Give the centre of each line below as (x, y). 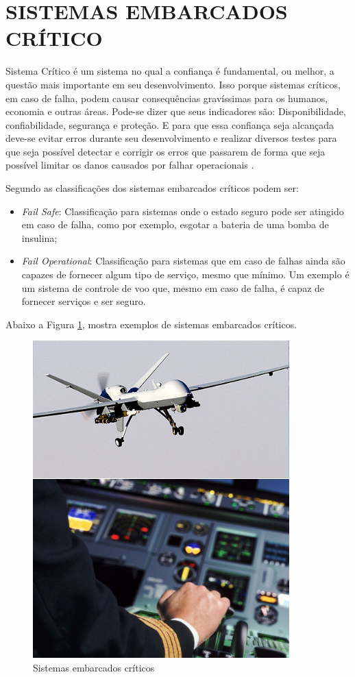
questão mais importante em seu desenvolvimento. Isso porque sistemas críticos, (173, 84)
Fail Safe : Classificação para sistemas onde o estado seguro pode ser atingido (183, 211)
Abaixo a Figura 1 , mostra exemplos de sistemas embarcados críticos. (151, 324)
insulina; (39, 237)
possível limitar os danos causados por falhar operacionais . (130, 165)
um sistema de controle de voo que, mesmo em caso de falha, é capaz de (173, 287)
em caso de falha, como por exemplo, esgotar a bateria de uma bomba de (175, 224)
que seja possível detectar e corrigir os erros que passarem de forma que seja (166, 151)
